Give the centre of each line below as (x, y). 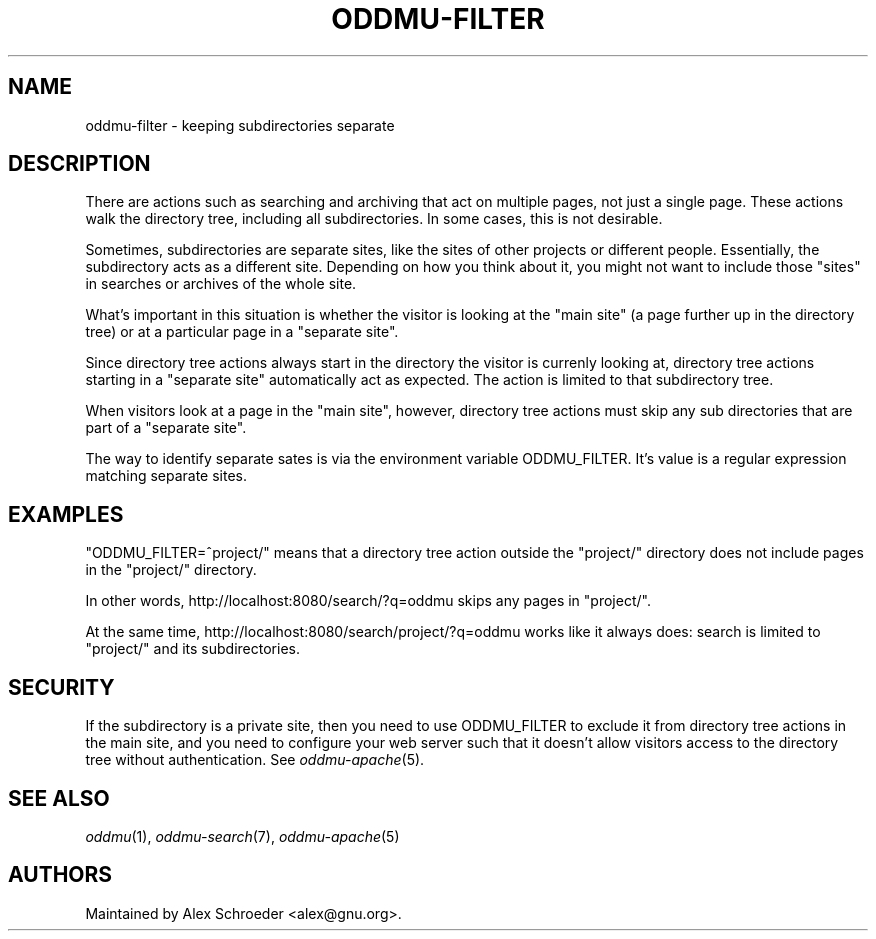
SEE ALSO (59, 798)
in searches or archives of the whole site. (221, 284)
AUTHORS (60, 875)
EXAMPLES (66, 514)
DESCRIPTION (79, 164)
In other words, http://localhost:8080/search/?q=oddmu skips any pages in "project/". (368, 601)
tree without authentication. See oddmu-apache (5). (255, 760)
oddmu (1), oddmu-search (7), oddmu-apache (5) (242, 836)
